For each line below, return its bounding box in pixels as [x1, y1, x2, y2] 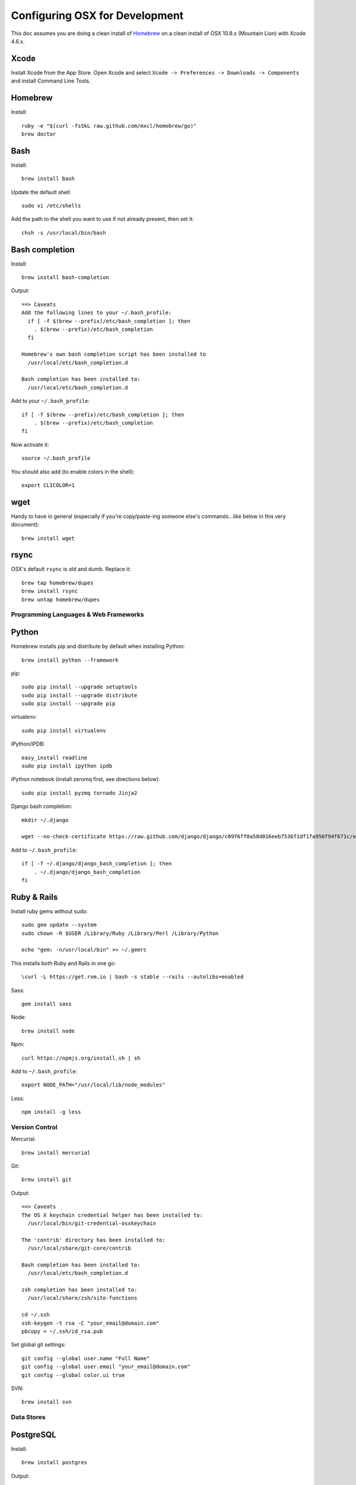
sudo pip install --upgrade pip [21, 700, 116, 707]
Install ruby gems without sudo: [11, 908, 88, 915]
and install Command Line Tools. [11, 77, 91, 84]
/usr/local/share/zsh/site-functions [27, 1295, 138, 1301]
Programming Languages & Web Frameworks [11, 611, 144, 619]
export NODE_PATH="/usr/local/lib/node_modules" [21, 1082, 166, 1088]
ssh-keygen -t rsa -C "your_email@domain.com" [21, 1319, 160, 1326]
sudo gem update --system [21, 921, 97, 928]
